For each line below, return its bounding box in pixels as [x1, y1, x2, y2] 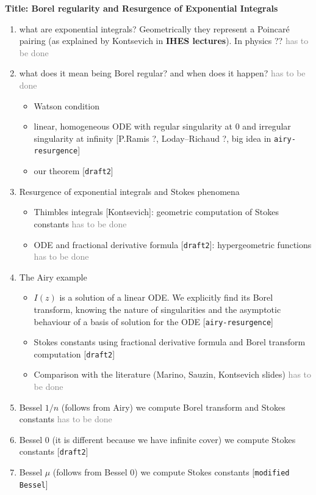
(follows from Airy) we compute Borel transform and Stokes [61, 400, 285, 413]
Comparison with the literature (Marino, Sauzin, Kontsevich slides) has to [34, 368, 312, 381]
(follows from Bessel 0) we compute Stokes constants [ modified [52, 466, 290, 479]
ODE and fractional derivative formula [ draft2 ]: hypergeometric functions [34, 238, 312, 251]
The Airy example [19, 270, 87, 283]
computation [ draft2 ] [34, 347, 115, 360]
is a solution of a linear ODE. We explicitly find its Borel [59, 291, 273, 304]
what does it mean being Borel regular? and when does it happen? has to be [19, 67, 306, 79]
